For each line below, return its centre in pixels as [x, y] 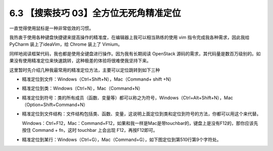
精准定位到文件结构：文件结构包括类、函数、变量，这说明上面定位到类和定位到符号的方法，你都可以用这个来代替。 [142, 114]
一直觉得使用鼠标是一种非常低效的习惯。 [51, 28]
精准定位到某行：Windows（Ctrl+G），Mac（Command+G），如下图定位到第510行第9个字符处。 [122, 139]
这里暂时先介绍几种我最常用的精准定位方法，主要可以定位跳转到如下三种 [85, 70]
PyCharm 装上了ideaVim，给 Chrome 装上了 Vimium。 [66, 44]
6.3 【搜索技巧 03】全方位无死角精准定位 [95, 13]
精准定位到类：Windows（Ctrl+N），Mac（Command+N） [82, 89]
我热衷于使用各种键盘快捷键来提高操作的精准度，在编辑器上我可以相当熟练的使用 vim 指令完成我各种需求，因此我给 [129, 37]
